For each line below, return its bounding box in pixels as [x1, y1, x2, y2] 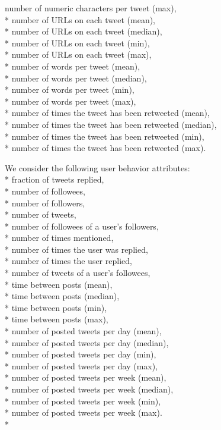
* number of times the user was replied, [5, 243, 148, 255]
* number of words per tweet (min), [5, 83, 134, 96]
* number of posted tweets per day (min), [5, 348, 156, 360]
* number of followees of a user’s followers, [5, 219, 159, 232]
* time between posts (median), [5, 290, 120, 302]
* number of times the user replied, [5, 255, 132, 267]
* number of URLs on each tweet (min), [5, 36, 150, 49]
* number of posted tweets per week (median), [5, 383, 174, 395]
